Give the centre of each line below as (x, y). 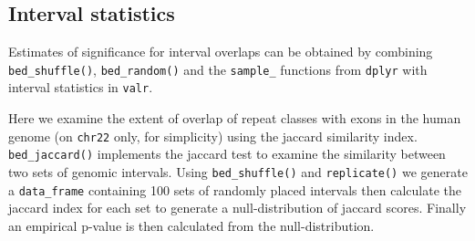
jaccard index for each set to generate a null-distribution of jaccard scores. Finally (237, 208)
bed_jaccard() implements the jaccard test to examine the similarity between (227, 154)
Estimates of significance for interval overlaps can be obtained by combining (221, 52)
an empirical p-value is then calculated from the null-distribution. (191, 225)
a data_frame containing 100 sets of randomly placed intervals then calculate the (235, 189)
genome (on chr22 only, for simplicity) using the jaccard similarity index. (213, 136)
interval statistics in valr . (81, 87)
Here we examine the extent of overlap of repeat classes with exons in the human (235, 118)
